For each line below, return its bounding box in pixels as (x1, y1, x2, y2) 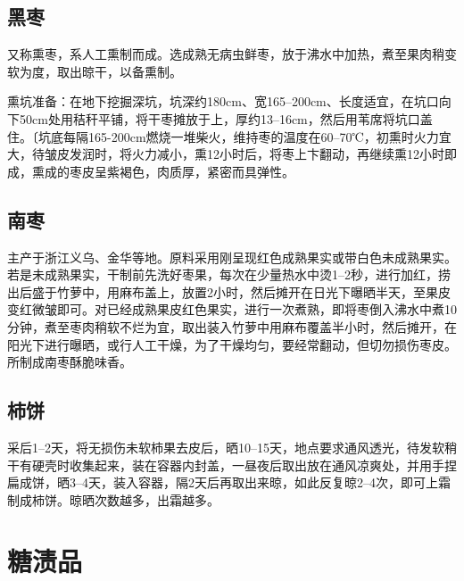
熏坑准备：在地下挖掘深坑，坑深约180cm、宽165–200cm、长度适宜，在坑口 (7, 92, 439, 111)
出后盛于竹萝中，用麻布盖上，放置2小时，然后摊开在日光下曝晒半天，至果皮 (7, 282, 451, 301)
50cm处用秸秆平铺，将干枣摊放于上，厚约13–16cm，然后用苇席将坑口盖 (19, 109, 433, 128)
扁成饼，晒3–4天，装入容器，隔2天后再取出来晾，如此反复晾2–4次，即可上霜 (7, 473, 451, 492)
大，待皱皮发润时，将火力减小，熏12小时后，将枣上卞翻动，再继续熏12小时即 (7, 145, 457, 163)
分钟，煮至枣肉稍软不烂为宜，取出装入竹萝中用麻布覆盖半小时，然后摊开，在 (7, 317, 457, 336)
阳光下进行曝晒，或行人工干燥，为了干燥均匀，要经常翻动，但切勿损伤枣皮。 (7, 335, 457, 353)
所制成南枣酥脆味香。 (7, 353, 132, 371)
